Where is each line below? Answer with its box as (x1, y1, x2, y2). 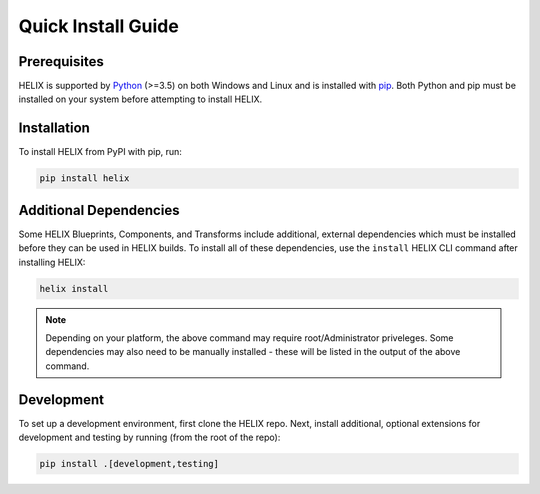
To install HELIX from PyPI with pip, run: (18, 146, 182, 158)
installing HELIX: (18, 256, 86, 268)
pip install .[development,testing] (39, 458, 220, 470)
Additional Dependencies (18, 201, 180, 219)
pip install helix (39, 173, 130, 184)
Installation (18, 120, 90, 137)
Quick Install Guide (18, 15, 179, 37)
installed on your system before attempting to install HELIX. (18, 93, 263, 105)
